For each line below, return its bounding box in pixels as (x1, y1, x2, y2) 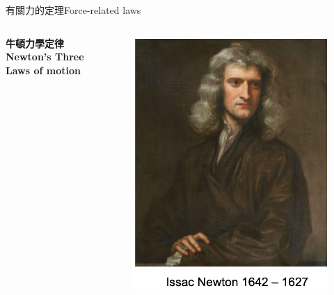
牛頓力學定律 (6, 35, 64, 50)
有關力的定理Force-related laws (6, 3, 141, 17)
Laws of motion (6, 62, 81, 77)
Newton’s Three (6, 49, 84, 64)
